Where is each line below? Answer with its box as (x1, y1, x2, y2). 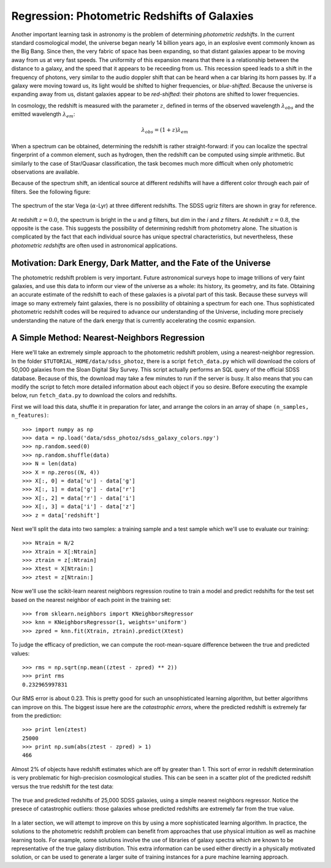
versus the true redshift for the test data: (11, 782, 114, 790)
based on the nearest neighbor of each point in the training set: (11, 596, 171, 603)
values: (11, 650, 30, 657)
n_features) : (11, 411, 49, 419)
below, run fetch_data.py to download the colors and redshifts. (11, 392, 177, 399)
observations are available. (11, 168, 80, 175)
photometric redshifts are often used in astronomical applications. (11, 242, 178, 249)
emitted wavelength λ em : (11, 110, 75, 119)
